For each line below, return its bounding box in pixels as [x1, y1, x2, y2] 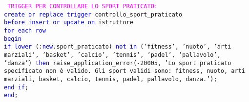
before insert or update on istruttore [4, 19, 133, 26]
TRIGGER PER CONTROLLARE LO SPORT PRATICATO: [7, 3, 158, 10]
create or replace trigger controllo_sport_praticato [4, 11, 183, 18]
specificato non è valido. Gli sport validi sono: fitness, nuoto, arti [4, 68, 245, 75]
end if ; [4, 84, 29, 91]
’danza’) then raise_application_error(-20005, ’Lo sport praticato [4, 59, 231, 67]
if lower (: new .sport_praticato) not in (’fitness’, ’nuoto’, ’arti [4, 43, 231, 51]
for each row [4, 27, 46, 34]
